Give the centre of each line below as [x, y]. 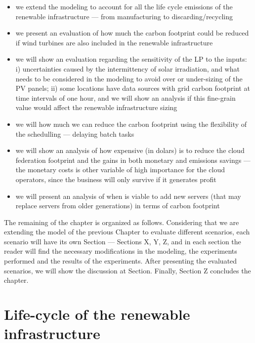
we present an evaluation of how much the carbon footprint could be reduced [132, 33]
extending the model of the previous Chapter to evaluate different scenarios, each [127, 232]
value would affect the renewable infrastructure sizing [96, 107]
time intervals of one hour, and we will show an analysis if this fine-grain [126, 97]
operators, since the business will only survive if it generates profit [116, 179]
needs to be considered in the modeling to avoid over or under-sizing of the [129, 78]
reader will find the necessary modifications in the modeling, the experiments [121, 251]
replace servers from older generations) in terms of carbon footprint [118, 206]
